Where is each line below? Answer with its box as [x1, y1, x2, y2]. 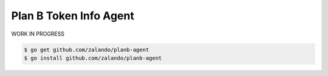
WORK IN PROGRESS [11, 30, 65, 37]
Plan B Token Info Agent [11, 9, 135, 22]
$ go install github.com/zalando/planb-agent [24, 54, 162, 62]
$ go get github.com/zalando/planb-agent [24, 46, 149, 53]
